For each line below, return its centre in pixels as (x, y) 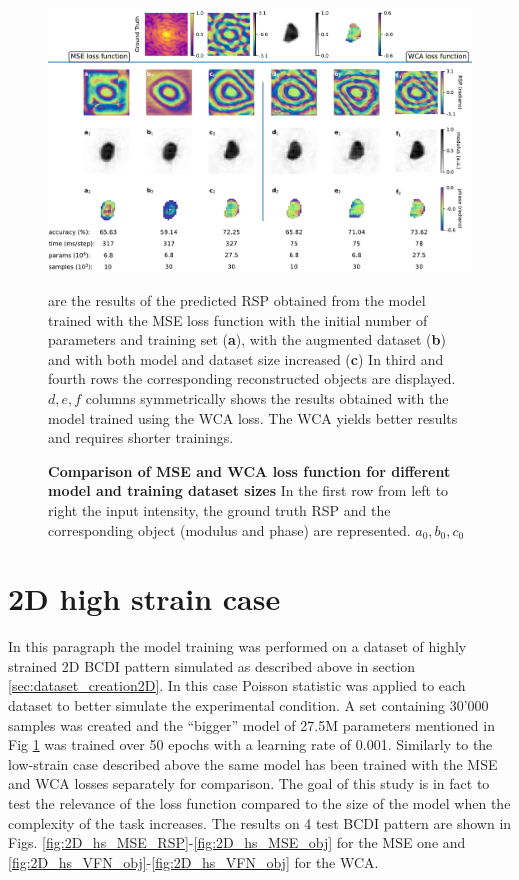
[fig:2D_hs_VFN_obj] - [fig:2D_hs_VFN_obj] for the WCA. (193, 861)
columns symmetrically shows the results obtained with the (267, 397)
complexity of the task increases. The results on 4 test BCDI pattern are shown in (260, 822)
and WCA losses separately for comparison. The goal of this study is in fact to (249, 783)
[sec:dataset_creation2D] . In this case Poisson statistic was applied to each (237, 685)
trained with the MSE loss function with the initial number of (238, 319)
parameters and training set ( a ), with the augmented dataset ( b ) (247, 339)
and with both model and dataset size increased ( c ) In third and (246, 358)
